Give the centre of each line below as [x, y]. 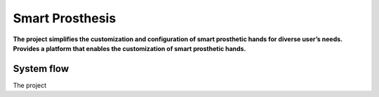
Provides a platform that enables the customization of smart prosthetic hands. [129, 48]
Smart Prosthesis [65, 18]
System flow [41, 69]
